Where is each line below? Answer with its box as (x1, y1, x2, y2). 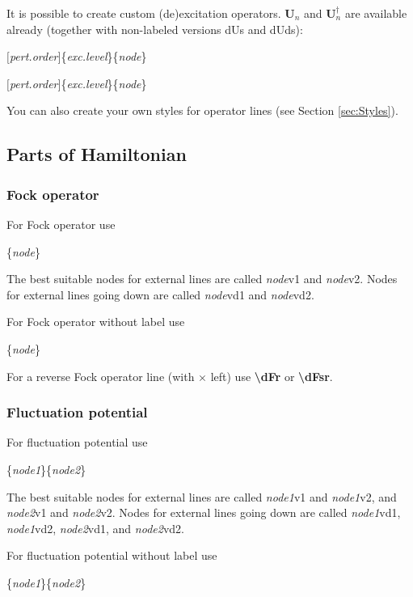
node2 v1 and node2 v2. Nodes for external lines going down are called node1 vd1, (6, 504, 401, 521)
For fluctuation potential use (6, 434, 148, 451)
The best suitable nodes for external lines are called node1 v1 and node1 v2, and (6, 488, 397, 505)
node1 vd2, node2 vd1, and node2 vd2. (6, 519, 184, 536)
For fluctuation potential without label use (6, 547, 217, 564)
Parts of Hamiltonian (6, 142, 187, 167)
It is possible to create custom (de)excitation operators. (6, 5, 281, 21)
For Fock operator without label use (6, 313, 185, 330)
